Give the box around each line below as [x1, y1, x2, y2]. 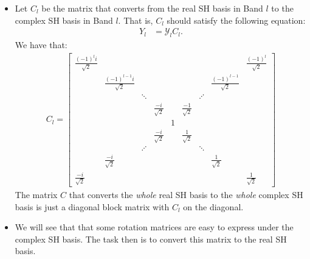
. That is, [118, 13, 153, 26]
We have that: [15, 38, 67, 51]
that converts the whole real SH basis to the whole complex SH [69, 188, 303, 200]
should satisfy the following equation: [167, 13, 306, 26]
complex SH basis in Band [15, 13, 113, 26]
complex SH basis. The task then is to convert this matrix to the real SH [15, 232, 287, 245]
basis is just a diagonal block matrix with [15, 200, 170, 213]
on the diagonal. [183, 200, 244, 213]
